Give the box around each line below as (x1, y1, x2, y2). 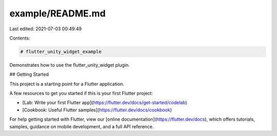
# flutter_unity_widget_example (20, 49, 102, 54)
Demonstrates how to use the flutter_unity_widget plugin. (9, 62, 130, 68)
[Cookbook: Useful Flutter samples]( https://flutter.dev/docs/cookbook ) (22, 107, 172, 113)
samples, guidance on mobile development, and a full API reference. (9, 123, 154, 129)
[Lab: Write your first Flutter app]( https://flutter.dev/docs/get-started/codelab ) (22, 100, 187, 106)
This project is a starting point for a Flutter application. (9, 81, 124, 87)
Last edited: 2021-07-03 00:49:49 (9, 26, 82, 32)
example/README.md (9, 8, 106, 19)
